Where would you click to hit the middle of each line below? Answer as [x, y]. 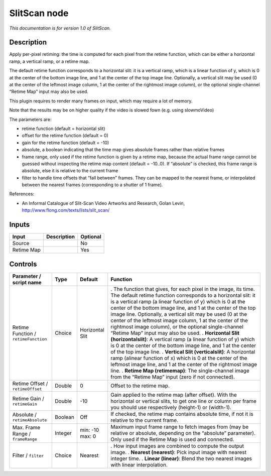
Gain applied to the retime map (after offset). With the [174, 395]
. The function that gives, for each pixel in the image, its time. [183, 289]
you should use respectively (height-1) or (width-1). [171, 407]
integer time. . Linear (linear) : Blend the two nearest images [181, 458]
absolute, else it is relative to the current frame [70, 171]
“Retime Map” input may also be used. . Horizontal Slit [175, 333]
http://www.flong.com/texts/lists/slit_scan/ [66, 210]
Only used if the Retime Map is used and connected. [172, 439]
